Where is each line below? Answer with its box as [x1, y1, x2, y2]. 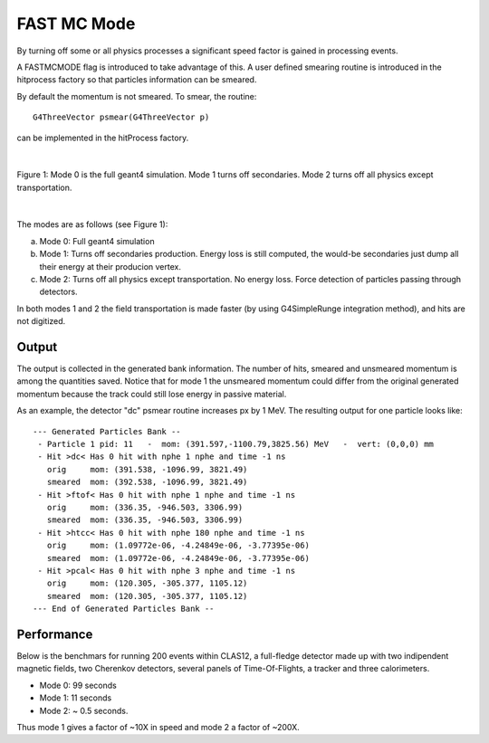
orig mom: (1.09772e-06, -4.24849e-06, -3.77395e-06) [46, 540, 310, 551]
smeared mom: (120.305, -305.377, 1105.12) [46, 591, 248, 601]
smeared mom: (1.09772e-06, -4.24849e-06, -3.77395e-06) [46, 553, 310, 563]
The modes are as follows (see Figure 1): [16, 219, 168, 230]
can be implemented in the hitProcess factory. [16, 132, 189, 143]
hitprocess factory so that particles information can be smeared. [16, 74, 257, 85]
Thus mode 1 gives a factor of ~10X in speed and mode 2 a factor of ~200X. [16, 721, 301, 732]
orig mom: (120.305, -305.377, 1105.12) [46, 578, 248, 588]
